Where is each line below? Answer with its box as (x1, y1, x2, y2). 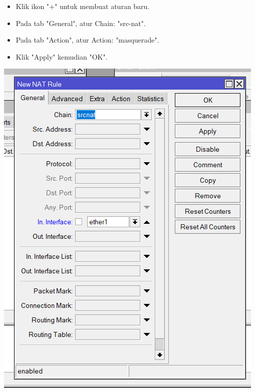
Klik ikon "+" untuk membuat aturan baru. (16, 1, 150, 11)
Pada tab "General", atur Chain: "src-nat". (16, 18, 146, 28)
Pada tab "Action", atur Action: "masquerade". (16, 35, 159, 45)
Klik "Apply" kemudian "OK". (16, 51, 108, 62)
